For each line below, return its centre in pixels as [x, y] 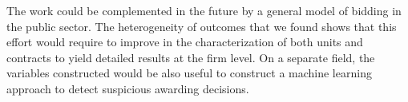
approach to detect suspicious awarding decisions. [128, 88]
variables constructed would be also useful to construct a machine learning [189, 73]
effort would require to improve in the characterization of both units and [185, 42]
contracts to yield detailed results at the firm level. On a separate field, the [191, 57]
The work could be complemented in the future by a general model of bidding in [204, 10]
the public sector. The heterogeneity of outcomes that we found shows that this [202, 26]
